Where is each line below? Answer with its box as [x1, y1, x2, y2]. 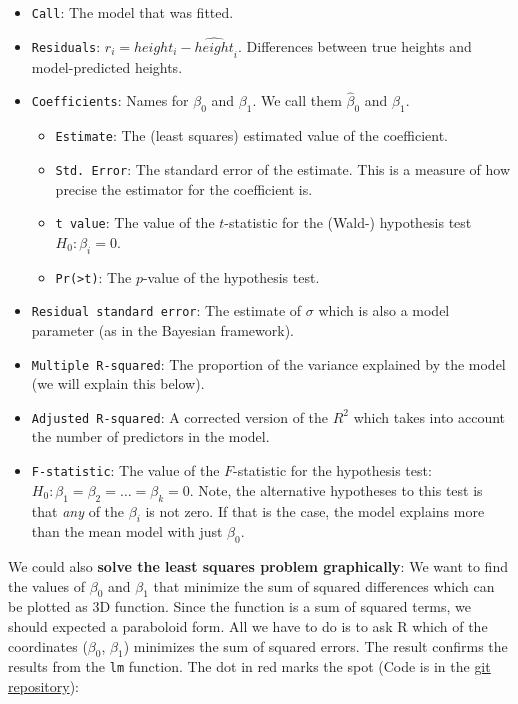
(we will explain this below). [31, 373, 205, 394]
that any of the [31, 500, 125, 521]
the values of [8, 575, 86, 596]
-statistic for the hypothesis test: [233, 460, 432, 481]
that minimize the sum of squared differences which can [153, 575, 495, 596]
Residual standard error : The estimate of [31, 300, 302, 321]
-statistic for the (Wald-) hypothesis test [224, 212, 472, 233]
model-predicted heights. [31, 56, 183, 77]
